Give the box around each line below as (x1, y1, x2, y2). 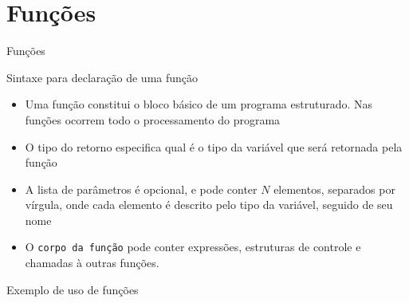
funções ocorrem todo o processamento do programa (25, 111, 281, 128)
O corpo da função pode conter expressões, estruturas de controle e (25, 238, 361, 255)
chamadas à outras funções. (25, 254, 159, 271)
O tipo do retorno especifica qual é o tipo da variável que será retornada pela (25, 138, 403, 155)
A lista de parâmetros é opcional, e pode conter (25, 180, 258, 197)
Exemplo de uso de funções (6, 281, 139, 297)
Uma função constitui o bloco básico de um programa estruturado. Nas (25, 96, 373, 112)
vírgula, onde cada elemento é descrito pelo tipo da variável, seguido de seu (25, 196, 393, 213)
